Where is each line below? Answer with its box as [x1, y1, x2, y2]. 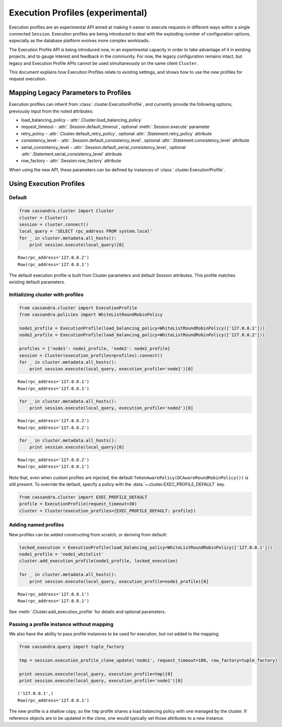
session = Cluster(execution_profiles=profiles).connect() [19, 352, 163, 358]
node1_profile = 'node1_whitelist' [19, 551, 104, 557]
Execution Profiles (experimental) [9, 7, 148, 18]
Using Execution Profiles [9, 180, 85, 188]
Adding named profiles [9, 522, 64, 529]
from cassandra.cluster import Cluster [19, 208, 114, 214]
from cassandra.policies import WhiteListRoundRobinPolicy [19, 312, 163, 317]
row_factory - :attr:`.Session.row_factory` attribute [21, 158, 121, 164]
